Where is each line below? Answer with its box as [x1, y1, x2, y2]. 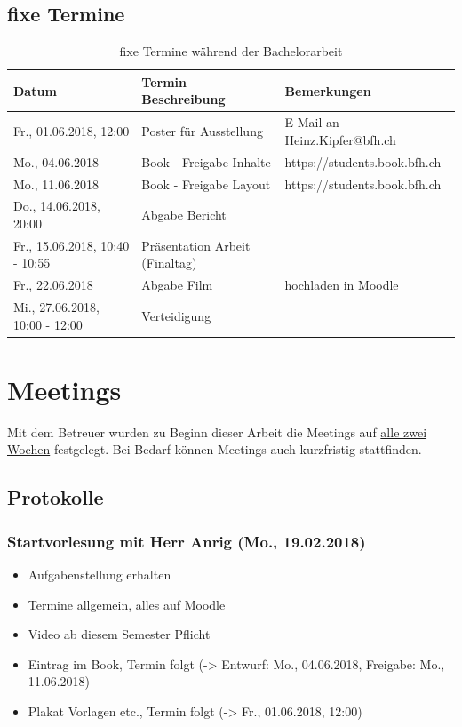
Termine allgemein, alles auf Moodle [28, 595, 226, 613]
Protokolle [7, 483, 104, 511]
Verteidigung [141, 306, 211, 324]
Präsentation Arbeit [141, 236, 251, 254]
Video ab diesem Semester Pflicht [28, 625, 211, 643]
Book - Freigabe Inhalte [141, 152, 271, 171]
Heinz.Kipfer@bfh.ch [284, 130, 396, 148]
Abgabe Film [141, 276, 213, 294]
